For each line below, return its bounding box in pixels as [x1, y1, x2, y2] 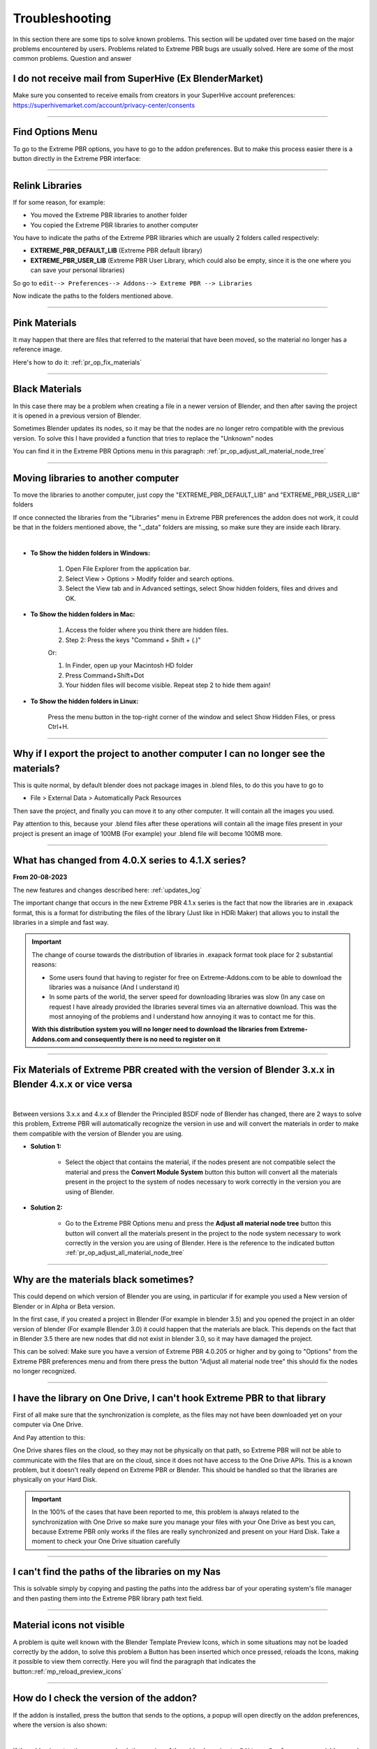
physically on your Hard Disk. [13, 1475, 98, 1484]
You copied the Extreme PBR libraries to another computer [30, 220, 199, 229]
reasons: [31, 961, 57, 969]
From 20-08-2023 [13, 873, 68, 881]
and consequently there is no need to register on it [71, 1035, 221, 1043]
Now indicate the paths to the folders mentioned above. [13, 291, 173, 300]
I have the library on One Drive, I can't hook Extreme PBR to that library [13, 1392, 326, 1404]
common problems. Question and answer [13, 55, 132, 63]
